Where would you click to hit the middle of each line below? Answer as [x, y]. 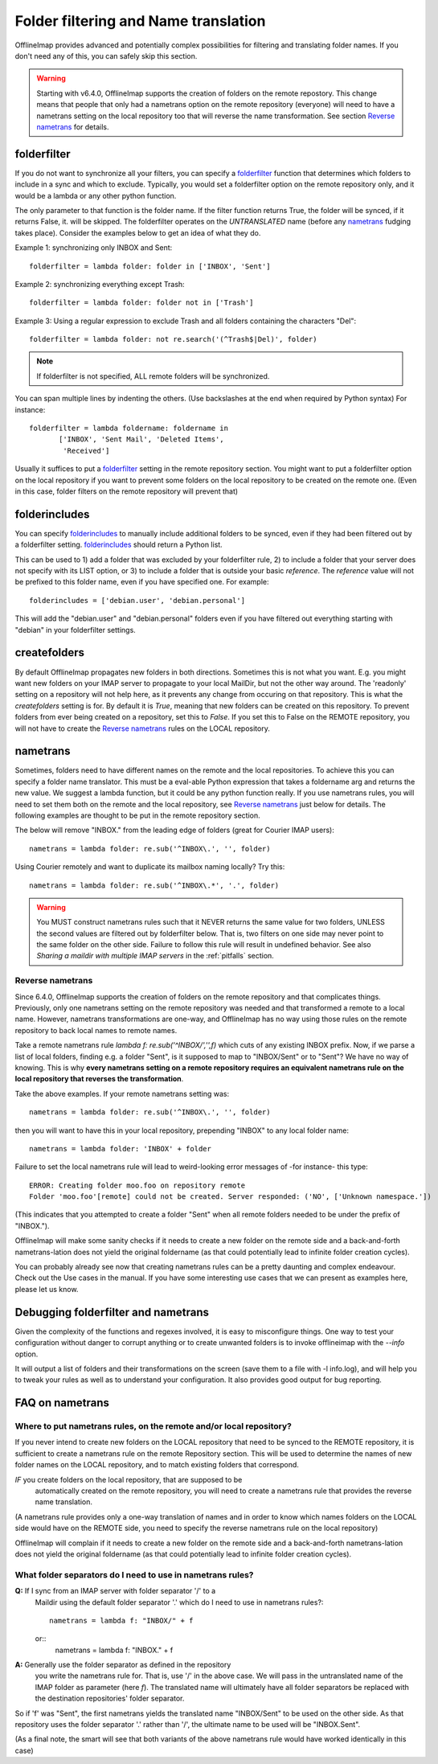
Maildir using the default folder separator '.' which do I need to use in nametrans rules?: [179, 1602]
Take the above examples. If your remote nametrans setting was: [122, 1093]
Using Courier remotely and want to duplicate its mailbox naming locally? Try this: [150, 867]
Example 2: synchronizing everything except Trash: [100, 284]
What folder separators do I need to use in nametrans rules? [134, 1574]
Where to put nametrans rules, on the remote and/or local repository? [154, 1426]
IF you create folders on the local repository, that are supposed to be [129, 1479]
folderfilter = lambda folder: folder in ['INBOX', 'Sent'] [150, 266]
